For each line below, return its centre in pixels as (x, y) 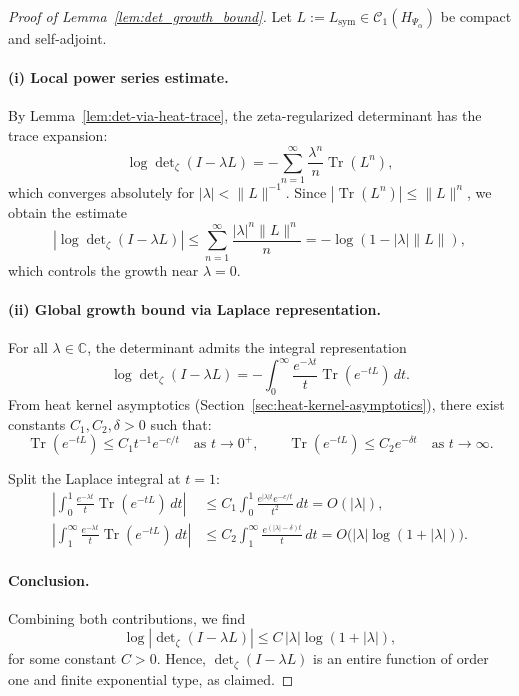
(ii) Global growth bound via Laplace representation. (194, 308)
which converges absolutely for (101, 191)
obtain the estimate (68, 211)
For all (28, 347)
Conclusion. (49, 579)
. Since (306, 191)
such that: (181, 423)
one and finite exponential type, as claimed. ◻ (151, 678)
